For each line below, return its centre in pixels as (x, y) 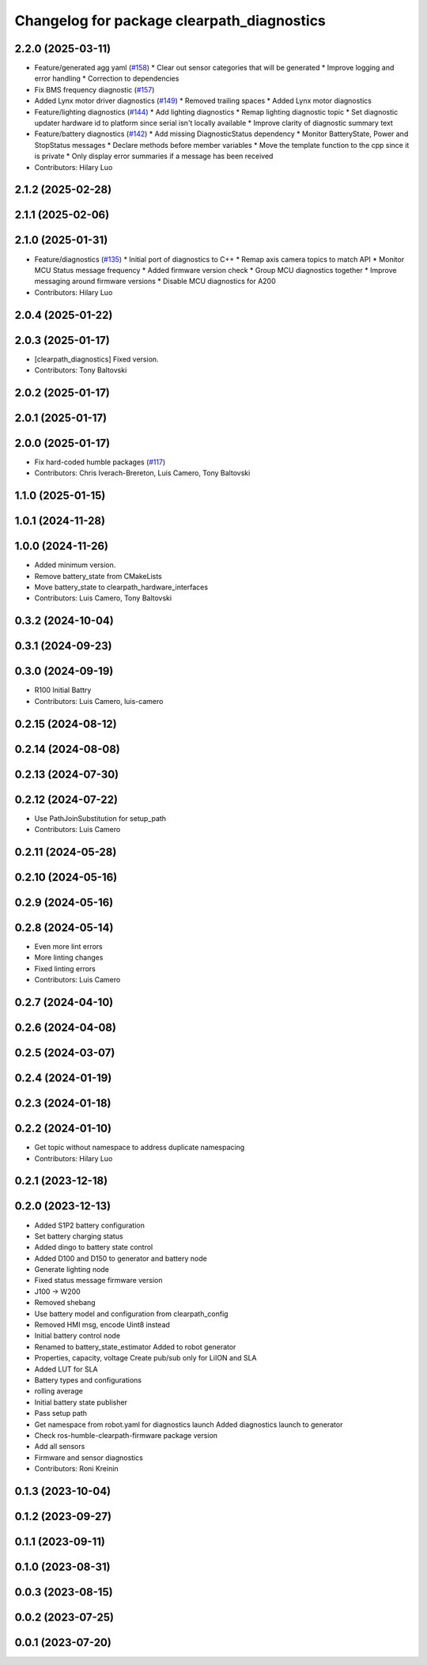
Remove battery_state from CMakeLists (98, 576)
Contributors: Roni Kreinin (76, 1469)
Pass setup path (60, 1413)
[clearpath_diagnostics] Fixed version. (96, 359)
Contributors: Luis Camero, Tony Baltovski (103, 598)
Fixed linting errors (65, 968)
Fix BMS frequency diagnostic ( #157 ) (94, 89)
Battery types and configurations (88, 1380)
